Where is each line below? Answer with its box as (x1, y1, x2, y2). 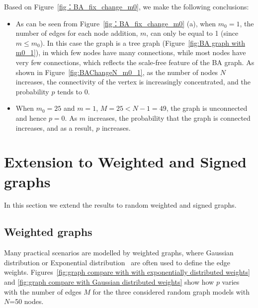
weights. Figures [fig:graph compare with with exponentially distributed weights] (4, 267, 250, 277)
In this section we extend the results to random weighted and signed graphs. (4, 200, 237, 210)
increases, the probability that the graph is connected (87, 112, 251, 123)
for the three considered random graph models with (92, 286, 250, 297)
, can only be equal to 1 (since (146, 28, 239, 38)
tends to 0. (57, 86, 90, 96)
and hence (15, 112, 47, 123)
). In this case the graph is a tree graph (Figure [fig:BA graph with (40, 37, 246, 48)
